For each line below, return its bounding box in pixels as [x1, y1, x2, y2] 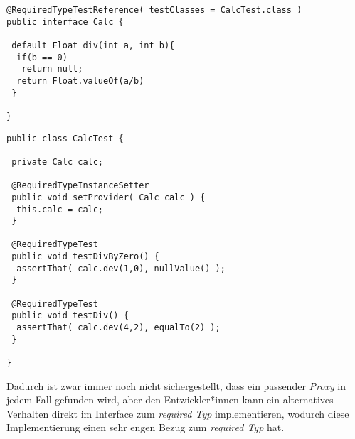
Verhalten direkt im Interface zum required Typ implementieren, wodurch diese [6, 406, 349, 421]
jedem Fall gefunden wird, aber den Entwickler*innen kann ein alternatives [6, 392, 334, 407]
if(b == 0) [16, 52, 68, 63]
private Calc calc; [11, 156, 104, 167]
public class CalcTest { [6, 133, 124, 143]
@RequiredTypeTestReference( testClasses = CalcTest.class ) [6, 5, 302, 15]
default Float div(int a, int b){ [11, 40, 175, 50]
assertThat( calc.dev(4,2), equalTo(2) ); [16, 323, 221, 333]
